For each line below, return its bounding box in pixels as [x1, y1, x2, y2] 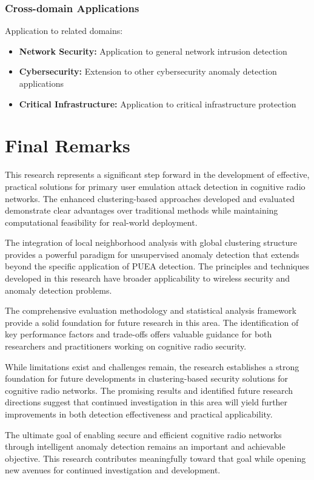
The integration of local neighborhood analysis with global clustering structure [5, 236, 298, 249]
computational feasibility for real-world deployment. [5, 215, 198, 228]
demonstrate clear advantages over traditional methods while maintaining [5, 204, 278, 217]
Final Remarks [5, 133, 130, 158]
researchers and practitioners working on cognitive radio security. [5, 340, 247, 353]
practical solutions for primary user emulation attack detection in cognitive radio [5, 180, 306, 192]
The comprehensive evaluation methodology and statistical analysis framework [5, 304, 296, 317]
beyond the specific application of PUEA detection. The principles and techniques [5, 260, 309, 272]
